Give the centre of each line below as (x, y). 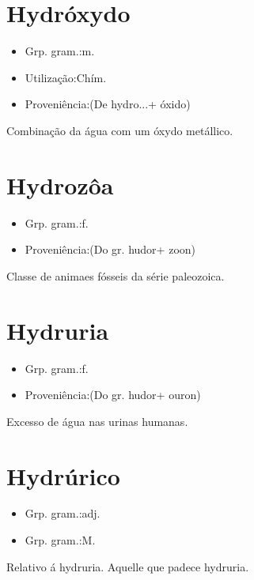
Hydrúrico (63, 475)
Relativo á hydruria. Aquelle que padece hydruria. (128, 566)
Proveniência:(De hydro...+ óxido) (108, 104)
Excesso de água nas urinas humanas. (97, 421)
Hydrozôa (60, 185)
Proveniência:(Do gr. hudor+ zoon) (110, 249)
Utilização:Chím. (66, 77)
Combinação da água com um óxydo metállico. (120, 130)
